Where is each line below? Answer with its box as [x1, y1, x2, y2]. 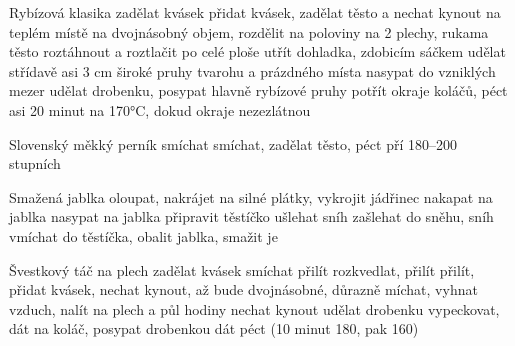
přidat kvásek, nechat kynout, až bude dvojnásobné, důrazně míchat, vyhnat [9, 279, 478, 300]
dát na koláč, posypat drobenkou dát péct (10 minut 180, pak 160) [9, 318, 419, 339]
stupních [9, 153, 61, 174]
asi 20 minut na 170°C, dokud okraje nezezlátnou [9, 99, 311, 120]
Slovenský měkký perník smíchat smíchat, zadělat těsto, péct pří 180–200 [9, 133, 457, 154]
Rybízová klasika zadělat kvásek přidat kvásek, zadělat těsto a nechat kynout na [9, 2, 501, 22]
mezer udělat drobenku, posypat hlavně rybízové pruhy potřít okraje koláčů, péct [9, 80, 508, 101]
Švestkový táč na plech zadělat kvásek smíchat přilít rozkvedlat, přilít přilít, [9, 259, 475, 280]
